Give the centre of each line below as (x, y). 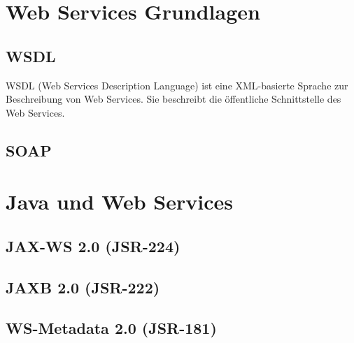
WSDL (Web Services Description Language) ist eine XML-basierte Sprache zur (177, 85)
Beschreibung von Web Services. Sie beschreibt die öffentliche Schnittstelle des (174, 99)
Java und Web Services (119, 202)
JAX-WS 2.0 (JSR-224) (93, 246)
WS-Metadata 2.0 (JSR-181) (111, 328)
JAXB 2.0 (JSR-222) (83, 287)
